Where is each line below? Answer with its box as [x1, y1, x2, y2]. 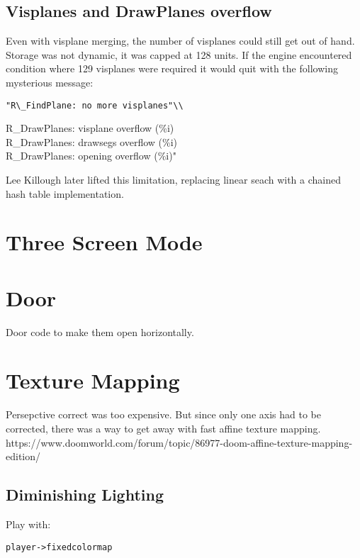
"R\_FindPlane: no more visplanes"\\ [6, 100, 184, 111]
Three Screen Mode [6, 228, 203, 257]
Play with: [6, 517, 51, 531]
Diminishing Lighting [6, 484, 164, 506]
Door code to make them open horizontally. [6, 324, 194, 339]
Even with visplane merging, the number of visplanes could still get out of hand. [6, 33, 355, 48]
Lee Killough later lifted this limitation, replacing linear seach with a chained [6, 172, 341, 187]
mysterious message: [6, 74, 94, 89]
